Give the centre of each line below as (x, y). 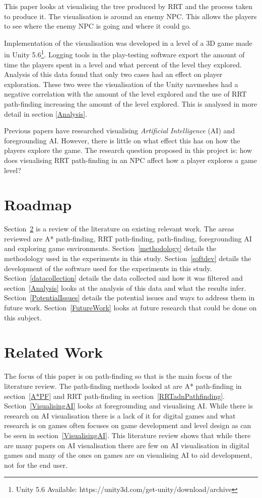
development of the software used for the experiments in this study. (108, 268)
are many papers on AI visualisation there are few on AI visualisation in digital (127, 445)
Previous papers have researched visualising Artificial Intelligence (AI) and (120, 131)
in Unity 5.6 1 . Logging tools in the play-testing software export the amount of (124, 54)
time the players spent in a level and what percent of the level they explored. (123, 64)
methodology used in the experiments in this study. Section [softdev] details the (128, 258)
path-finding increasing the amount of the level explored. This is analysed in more (131, 104)
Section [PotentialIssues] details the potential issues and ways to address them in (129, 298)
